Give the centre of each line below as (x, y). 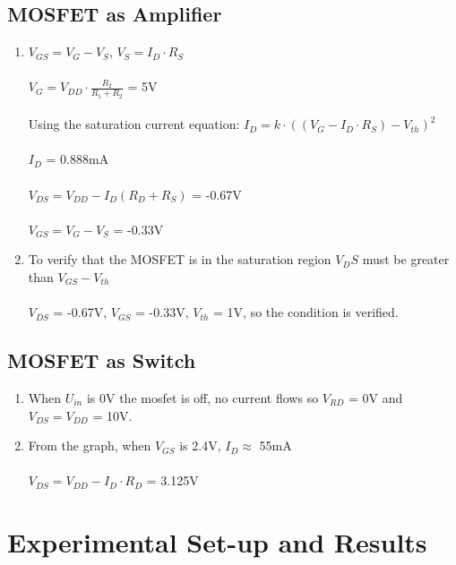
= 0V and (376, 397)
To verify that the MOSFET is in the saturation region (180, 259)
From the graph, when (90, 445)
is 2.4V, (200, 445)
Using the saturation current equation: (134, 124)
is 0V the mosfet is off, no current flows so (202, 397)
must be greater (406, 259)
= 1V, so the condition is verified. (306, 312)
